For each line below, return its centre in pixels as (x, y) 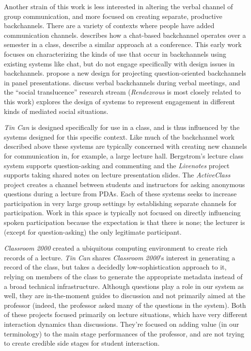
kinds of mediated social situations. (56, 111)
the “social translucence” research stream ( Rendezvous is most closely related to (122, 92)
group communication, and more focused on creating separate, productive (113, 16)
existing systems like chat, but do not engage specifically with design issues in (119, 63)
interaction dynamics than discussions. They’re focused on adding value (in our (122, 324)
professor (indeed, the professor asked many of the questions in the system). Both (125, 305)
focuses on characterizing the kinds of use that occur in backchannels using (115, 54)
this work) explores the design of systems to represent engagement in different (120, 101)
